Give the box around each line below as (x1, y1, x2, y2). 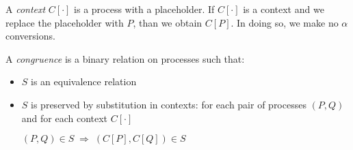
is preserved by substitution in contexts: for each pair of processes (31, 97, 306, 111)
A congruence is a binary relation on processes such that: (5, 51, 245, 65)
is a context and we (243, 2, 324, 16)
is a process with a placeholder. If (74, 2, 215, 16)
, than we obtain (133, 15, 202, 29)
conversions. (5, 29, 55, 43)
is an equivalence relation (31, 74, 137, 89)
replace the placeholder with (5, 15, 124, 29)
